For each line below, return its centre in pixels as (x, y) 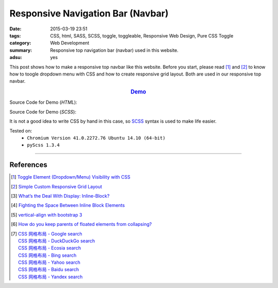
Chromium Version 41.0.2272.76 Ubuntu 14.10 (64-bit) (96, 138)
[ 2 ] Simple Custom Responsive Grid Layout (57, 186)
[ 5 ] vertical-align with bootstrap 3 (47, 215)
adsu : (16, 57)
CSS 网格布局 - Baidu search (49, 270)
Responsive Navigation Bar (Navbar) (89, 13)
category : (20, 43)
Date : (15, 29)
